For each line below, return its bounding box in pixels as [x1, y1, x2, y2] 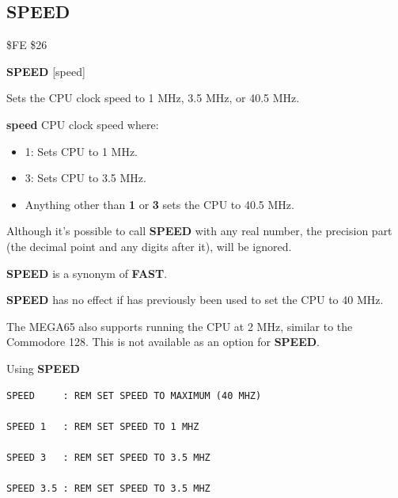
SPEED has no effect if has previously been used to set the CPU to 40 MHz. [6, 291, 384, 308]
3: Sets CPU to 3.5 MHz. [25, 169, 146, 186]
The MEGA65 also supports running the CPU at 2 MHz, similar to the [6, 317, 353, 334]
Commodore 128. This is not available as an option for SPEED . [6, 333, 320, 350]
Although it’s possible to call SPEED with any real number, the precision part [6, 222, 392, 239]
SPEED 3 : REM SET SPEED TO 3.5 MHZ [6, 451, 210, 463]
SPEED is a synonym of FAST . [6, 264, 168, 281]
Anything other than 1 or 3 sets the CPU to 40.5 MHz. [25, 196, 294, 212]
